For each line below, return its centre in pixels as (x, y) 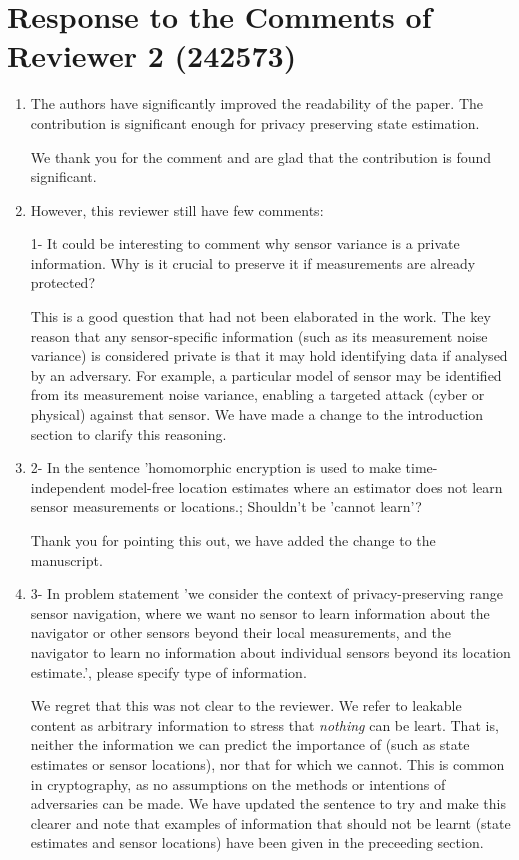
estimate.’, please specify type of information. (168, 671)
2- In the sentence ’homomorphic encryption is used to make (215, 467)
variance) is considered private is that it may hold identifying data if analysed (269, 355)
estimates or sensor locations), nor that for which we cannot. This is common (267, 763)
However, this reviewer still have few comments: (177, 209)
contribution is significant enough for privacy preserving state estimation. (255, 122)
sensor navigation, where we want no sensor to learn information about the (260, 612)
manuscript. (66, 559)
